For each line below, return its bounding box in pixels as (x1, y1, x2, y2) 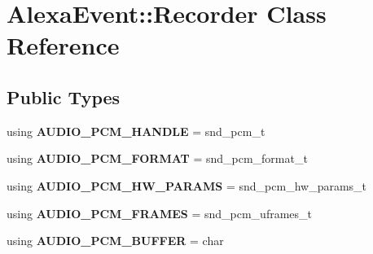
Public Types (7, 84, 121, 109)
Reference (7, 28, 120, 62)
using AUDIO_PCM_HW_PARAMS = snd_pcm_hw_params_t (7, 177, 367, 194)
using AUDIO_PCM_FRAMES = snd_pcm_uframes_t (7, 204, 313, 221)
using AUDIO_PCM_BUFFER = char (7, 232, 224, 249)
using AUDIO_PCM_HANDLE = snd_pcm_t (7, 122, 265, 139)
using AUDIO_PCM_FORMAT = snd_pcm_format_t (7, 150, 308, 167)
